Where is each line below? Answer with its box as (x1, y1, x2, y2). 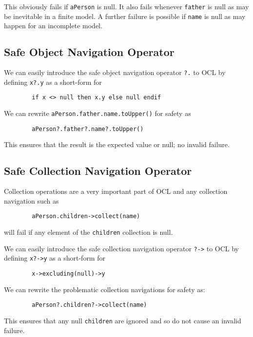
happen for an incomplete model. (4, 20, 102, 31)
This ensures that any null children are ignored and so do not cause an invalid (4, 315, 241, 325)
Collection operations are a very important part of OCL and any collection (4, 186, 228, 196)
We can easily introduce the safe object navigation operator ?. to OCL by (4, 67, 226, 77)
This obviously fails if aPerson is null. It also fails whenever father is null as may (4, 1, 249, 11)
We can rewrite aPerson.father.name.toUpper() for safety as (4, 108, 191, 118)
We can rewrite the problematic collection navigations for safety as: (4, 284, 205, 294)
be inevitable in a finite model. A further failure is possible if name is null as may (4, 11, 246, 21)
